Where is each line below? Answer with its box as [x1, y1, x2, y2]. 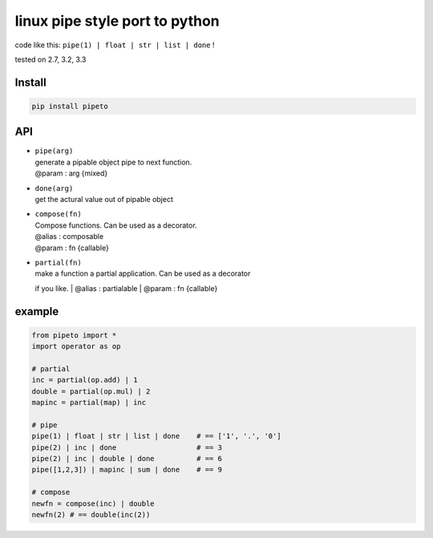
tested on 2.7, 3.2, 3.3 [14, 55, 87, 64]
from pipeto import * [31, 330, 117, 340]
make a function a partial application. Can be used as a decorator [34, 269, 251, 278]
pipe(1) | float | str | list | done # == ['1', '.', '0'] [31, 431, 281, 441]
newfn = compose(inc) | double [31, 499, 156, 508]
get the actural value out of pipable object [34, 195, 174, 204]
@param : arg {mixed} [34, 168, 108, 178]
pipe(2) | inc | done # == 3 [31, 443, 222, 452]
